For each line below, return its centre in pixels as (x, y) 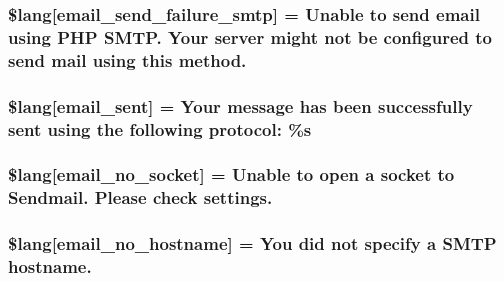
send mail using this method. (127, 59)
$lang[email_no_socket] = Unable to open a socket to (231, 174)
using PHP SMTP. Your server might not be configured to (250, 36)
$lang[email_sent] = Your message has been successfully (240, 105)
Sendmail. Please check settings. (140, 197)
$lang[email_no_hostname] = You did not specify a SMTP (252, 243)
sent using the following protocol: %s (160, 128)
